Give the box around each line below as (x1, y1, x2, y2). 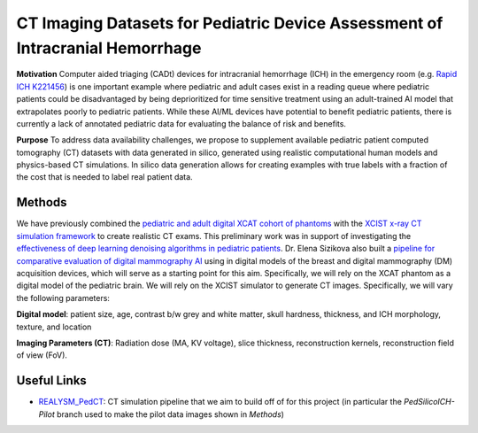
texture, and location (16, 321, 92, 332)
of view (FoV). (16, 350, 68, 360)
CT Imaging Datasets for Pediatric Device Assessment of (16, 13, 443, 33)
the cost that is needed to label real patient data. (16, 172, 194, 182)
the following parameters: (16, 292, 111, 303)
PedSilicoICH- (404, 397, 455, 407)
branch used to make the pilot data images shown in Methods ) (56, 408, 285, 420)
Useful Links (16, 373, 88, 389)
